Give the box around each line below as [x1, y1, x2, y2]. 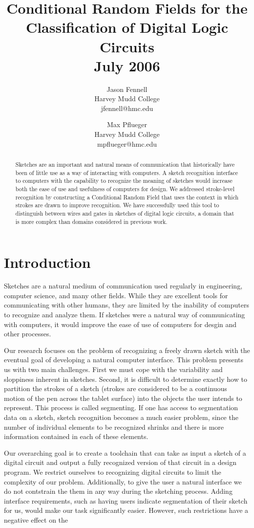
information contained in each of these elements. [4, 431, 148, 441]
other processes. [4, 329, 51, 339]
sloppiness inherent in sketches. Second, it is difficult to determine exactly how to [4, 374, 247, 384]
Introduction [4, 252, 91, 272]
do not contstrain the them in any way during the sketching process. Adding [4, 486, 233, 496]
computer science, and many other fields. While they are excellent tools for [4, 290, 228, 300]
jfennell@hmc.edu [101, 103, 153, 113]
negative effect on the [4, 514, 68, 525]
